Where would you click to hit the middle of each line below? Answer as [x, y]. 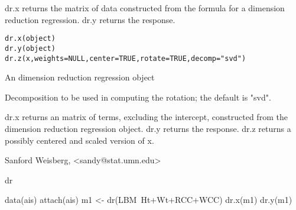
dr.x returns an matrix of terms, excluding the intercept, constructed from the [146, 117]
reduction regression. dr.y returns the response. [90, 19]
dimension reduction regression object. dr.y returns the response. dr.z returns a [148, 128]
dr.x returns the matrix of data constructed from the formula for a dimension [145, 8]
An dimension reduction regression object [80, 77]
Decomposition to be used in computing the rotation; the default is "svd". [138, 97]
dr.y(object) [30, 48]
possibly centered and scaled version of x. [79, 140]
